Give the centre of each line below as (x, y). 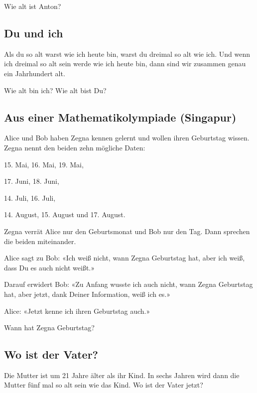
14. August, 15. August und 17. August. (65, 214)
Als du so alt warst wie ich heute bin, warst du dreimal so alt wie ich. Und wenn (127, 54)
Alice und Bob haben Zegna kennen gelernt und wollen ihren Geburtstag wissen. (127, 138)
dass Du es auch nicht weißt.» (50, 267)
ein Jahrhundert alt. (35, 73)
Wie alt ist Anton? (33, 6)
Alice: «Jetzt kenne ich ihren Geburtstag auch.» (77, 311)
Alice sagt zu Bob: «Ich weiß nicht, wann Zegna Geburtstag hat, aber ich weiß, (125, 258)
